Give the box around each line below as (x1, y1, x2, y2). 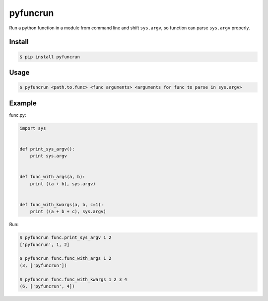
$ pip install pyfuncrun (19, 54, 80, 60)
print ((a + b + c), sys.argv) (30, 209, 106, 215)
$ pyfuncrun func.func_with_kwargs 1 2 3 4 (19, 276, 128, 282)
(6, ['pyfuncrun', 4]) (19, 284, 75, 289)
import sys (19, 125, 46, 131)
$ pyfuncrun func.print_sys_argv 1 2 (19, 235, 112, 240)
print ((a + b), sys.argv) (30, 181, 96, 186)
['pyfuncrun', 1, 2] (19, 241, 69, 247)
